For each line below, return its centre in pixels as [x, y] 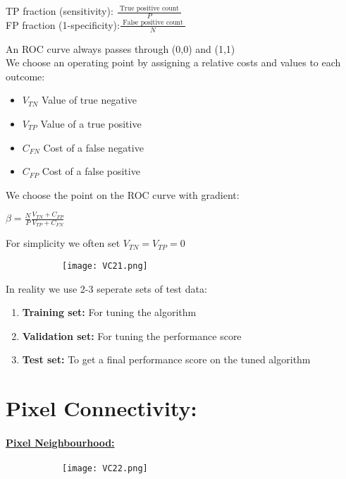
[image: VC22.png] [105, 469]
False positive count [153, 22]
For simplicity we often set [63, 243]
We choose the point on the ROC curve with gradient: [123, 194]
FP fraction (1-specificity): [63, 24]
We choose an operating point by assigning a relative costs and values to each [173, 62]
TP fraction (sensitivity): [60, 11]
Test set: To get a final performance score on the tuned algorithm [166, 359]
